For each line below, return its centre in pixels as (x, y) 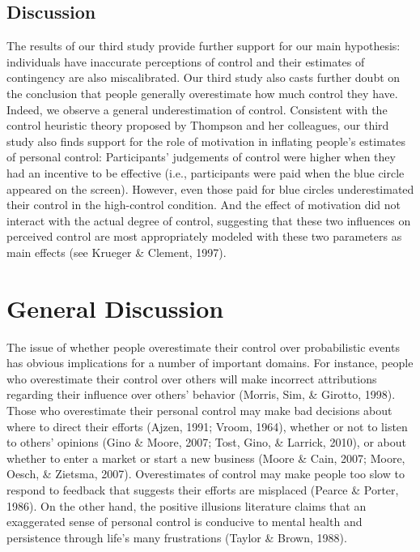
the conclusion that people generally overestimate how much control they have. (202, 93)
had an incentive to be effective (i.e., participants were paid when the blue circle (206, 172)
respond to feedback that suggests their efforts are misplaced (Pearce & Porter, (203, 489)
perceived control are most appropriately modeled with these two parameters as (204, 236)
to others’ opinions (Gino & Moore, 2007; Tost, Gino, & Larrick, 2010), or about (206, 442)
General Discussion (115, 308)
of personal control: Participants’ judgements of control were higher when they (201, 157)
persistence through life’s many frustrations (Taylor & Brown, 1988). (177, 537)
